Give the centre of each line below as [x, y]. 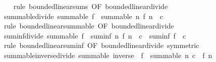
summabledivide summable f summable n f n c [83, 16]
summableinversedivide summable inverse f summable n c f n [108, 55]
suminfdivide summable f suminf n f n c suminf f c [95, 35]
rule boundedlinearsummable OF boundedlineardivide [89, 26]
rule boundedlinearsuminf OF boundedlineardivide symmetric [101, 45]
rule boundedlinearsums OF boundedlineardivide [91, 6]
